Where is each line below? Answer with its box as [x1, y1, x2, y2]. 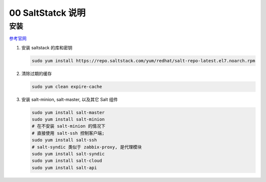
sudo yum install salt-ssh [32, 137, 97, 143]
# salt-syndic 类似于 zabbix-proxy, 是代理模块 [32, 144, 142, 150]
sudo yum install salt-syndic [32, 151, 105, 157]
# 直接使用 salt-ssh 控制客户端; [32, 130, 105, 136]
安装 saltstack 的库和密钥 [21, 44, 72, 50]
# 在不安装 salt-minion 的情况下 [32, 123, 106, 129]
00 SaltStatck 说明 [9, 7, 86, 18]
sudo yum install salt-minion [32, 116, 105, 122]
